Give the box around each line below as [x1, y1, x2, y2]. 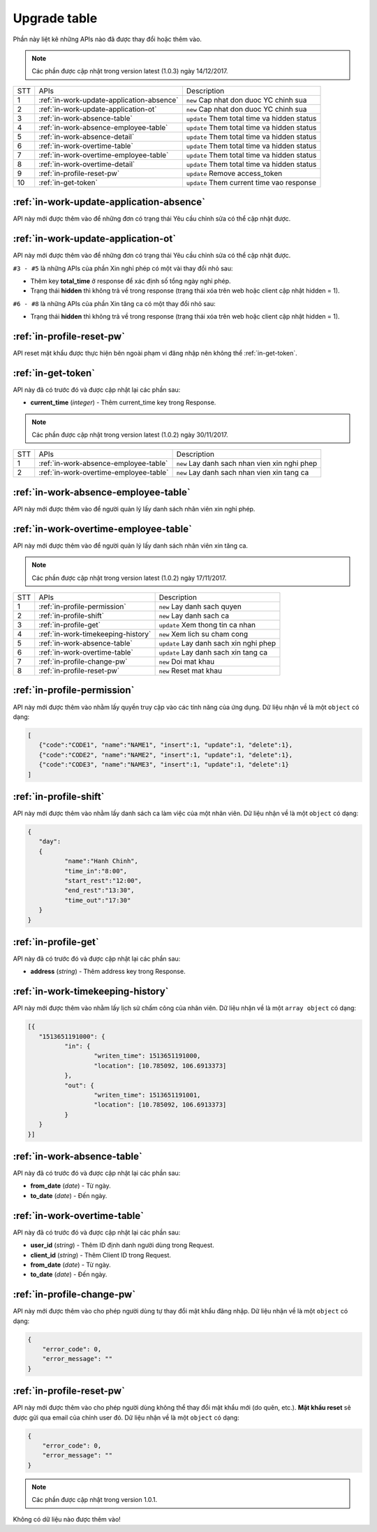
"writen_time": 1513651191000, [94, 1052, 201, 1060]
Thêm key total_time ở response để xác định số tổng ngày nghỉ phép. [30, 277, 231, 285]
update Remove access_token [186, 168, 283, 178]
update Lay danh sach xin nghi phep [158, 639, 276, 648]
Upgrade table [13, 10, 98, 26]
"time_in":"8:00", [64, 867, 128, 875]
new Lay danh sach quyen [158, 601, 242, 611]
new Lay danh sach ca [158, 611, 230, 621]
